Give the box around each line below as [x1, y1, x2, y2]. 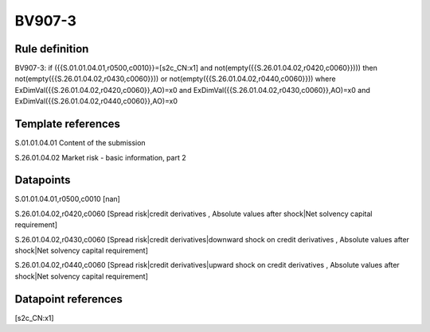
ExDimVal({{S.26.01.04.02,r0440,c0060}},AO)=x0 [14, 96, 178, 106]
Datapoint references [14, 292, 123, 306]
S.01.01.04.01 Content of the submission [14, 138, 147, 148]
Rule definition [14, 42, 89, 56]
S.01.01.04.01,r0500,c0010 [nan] [14, 195, 121, 204]
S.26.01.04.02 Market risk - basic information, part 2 [14, 152, 186, 162]
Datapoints [14, 173, 71, 187]
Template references [14, 118, 121, 131]
